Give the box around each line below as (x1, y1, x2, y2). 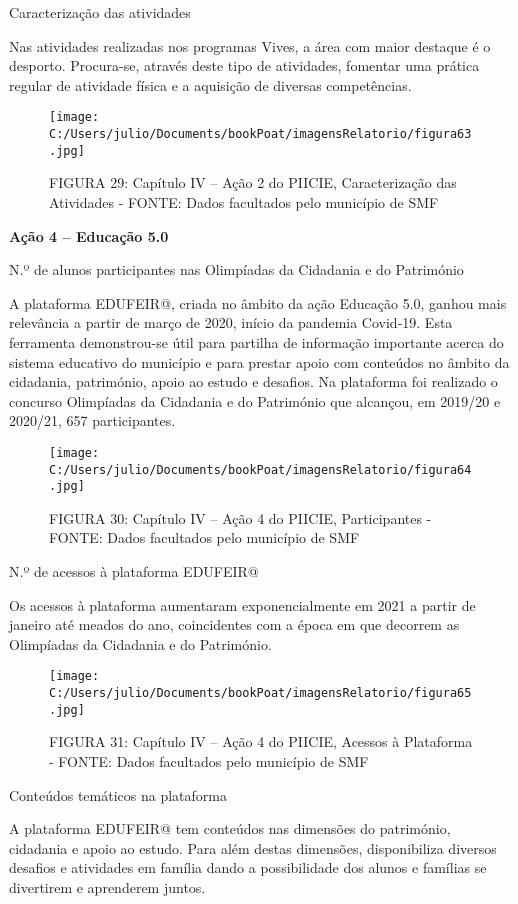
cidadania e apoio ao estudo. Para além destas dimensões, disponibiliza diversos (9, 837, 497, 858)
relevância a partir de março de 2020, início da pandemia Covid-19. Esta (9, 312, 453, 333)
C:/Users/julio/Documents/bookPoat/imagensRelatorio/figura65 (49, 686, 472, 701)
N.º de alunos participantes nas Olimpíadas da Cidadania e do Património (9, 259, 464, 280)
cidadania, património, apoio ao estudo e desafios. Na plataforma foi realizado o (9, 371, 498, 392)
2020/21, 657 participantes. (9, 410, 176, 431)
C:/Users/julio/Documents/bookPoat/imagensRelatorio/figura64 (49, 462, 472, 477)
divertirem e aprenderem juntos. (9, 876, 206, 897)
